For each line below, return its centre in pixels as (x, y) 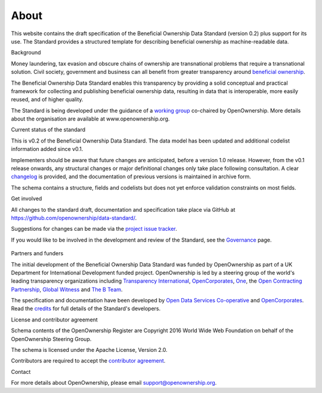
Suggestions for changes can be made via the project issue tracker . (94, 229)
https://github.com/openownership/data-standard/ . (74, 218)
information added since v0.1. (47, 149)
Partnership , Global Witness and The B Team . (67, 289)
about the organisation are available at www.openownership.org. (90, 119)
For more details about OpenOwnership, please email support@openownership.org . (114, 383)
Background (26, 52)
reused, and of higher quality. (47, 100)
